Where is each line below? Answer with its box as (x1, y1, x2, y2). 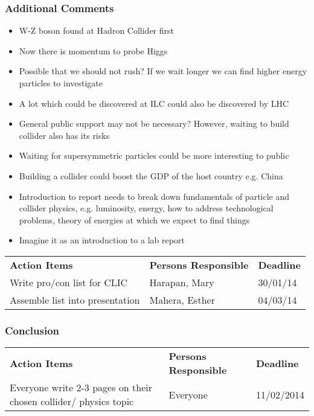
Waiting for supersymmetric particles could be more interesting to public (19, 149, 289, 162)
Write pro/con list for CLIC (10, 275, 128, 289)
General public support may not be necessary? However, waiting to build (19, 117, 289, 130)
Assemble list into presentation (10, 292, 140, 307)
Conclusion (5, 322, 59, 338)
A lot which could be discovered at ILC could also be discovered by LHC (19, 97, 289, 109)
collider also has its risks (19, 129, 110, 141)
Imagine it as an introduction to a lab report (19, 234, 185, 246)
